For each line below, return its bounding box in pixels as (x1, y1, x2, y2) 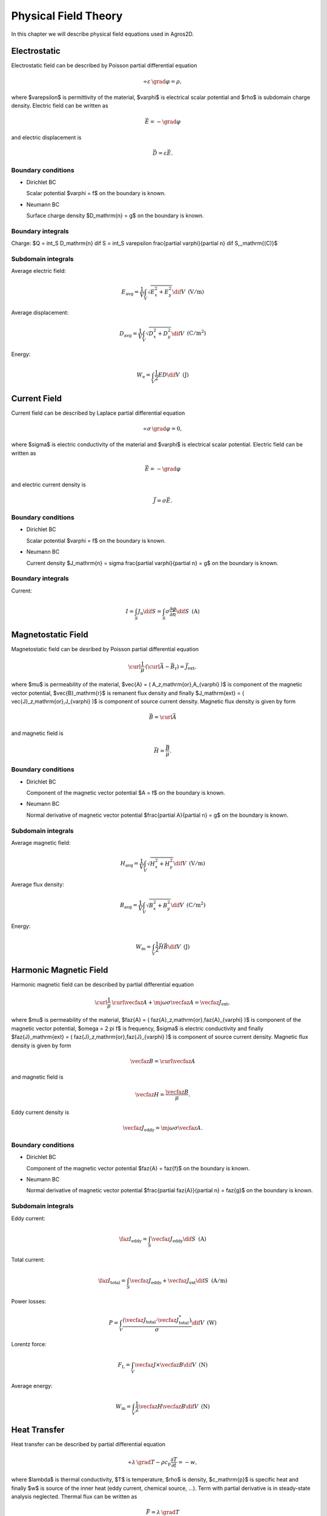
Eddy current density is (11, 1108, 70, 1116)
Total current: (11, 1256, 45, 1264)
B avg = (120, 902, 137, 910)
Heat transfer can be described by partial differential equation (11, 1441, 166, 1448)
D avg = (119, 330, 137, 338)
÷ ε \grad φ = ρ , (142, 78, 182, 85)
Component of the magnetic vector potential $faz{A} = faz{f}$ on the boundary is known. (26, 1164, 250, 1172)
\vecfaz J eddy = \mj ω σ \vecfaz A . (122, 1125, 203, 1133)
